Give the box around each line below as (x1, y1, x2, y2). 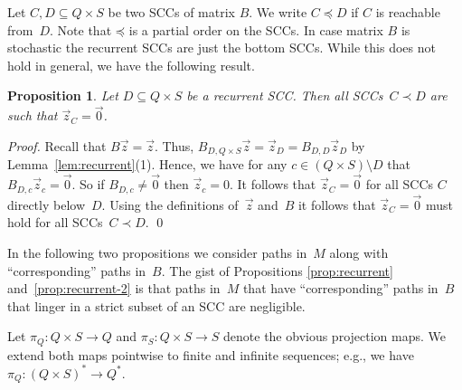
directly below (7, 195, 85, 214)
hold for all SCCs (7, 213, 103, 232)
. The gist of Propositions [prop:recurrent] (161, 261, 393, 280)
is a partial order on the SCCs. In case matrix (128, 20, 383, 39)
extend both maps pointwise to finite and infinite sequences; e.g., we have (7, 345, 414, 364)
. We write (249, 3, 307, 21)
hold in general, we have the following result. (7, 55, 255, 74)
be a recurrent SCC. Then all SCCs (186, 86, 383, 105)
